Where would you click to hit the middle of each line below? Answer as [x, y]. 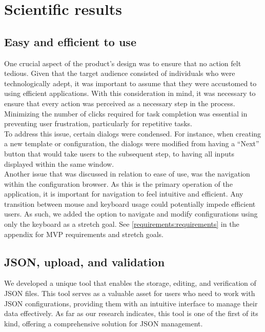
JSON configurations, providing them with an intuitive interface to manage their [131, 303]
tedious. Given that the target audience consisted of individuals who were [120, 73]
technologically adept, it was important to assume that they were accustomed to [130, 83]
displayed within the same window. [59, 163]
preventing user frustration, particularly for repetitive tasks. [98, 123]
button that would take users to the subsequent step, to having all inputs [119, 153]
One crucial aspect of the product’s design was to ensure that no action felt [123, 63]
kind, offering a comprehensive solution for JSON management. [104, 323]
